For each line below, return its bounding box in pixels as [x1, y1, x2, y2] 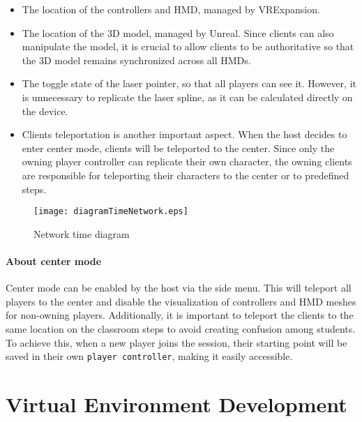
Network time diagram [33, 226, 130, 241]
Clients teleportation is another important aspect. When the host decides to [22, 127, 347, 142]
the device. [22, 103, 68, 118]
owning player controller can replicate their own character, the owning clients [22, 154, 352, 169]
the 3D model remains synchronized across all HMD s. [22, 52, 251, 67]
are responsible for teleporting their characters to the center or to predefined [22, 167, 349, 182]
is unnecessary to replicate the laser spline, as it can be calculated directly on [22, 89, 353, 104]
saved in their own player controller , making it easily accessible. [6, 349, 293, 363]
